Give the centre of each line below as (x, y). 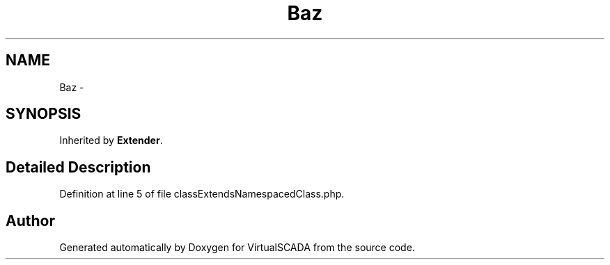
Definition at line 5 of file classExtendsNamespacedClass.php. (202, 194)
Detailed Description (78, 167)
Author (30, 220)
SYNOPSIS (44, 114)
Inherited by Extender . (111, 140)
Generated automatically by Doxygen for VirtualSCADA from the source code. (237, 248)
